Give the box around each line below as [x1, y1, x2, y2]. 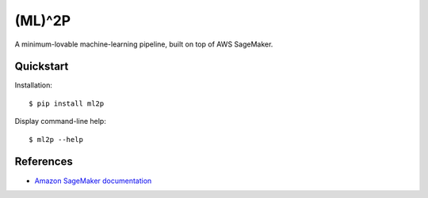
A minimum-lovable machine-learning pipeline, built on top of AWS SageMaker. [14, 39, 273, 49]
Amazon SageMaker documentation [34, 176, 152, 185]
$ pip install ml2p [29, 99, 105, 108]
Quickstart [14, 60, 69, 73]
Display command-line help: [14, 117, 106, 126]
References [14, 155, 73, 169]
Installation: [14, 80, 53, 90]
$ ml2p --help [29, 135, 83, 144]
